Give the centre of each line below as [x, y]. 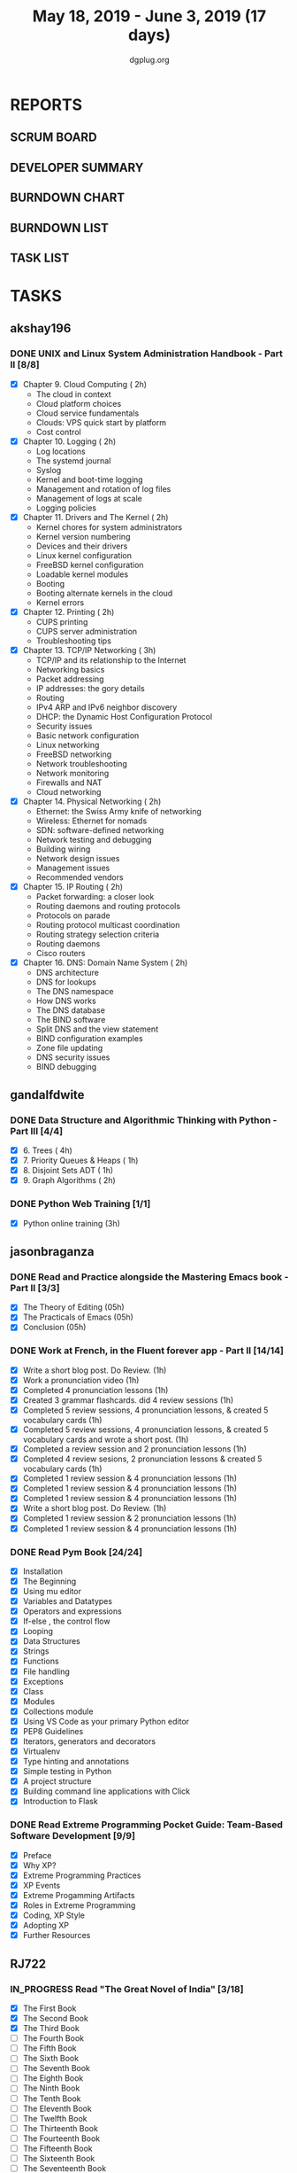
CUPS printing [62, 622]
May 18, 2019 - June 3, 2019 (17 [149, 16]
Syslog [49, 470]
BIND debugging [66, 1067]
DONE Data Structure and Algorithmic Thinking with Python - [144, 1120]
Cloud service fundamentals [88, 413]
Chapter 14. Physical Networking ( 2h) [92, 802]
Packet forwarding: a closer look [95, 897]
